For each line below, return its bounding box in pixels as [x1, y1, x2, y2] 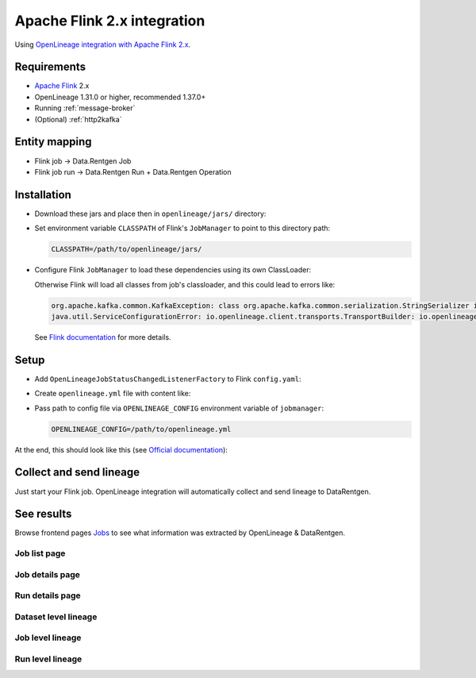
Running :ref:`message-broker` [34, 103, 136, 113]
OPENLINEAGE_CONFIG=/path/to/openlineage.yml [51, 425, 232, 433]
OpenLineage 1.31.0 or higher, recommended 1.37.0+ [34, 92, 206, 102]
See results [14, 507, 72, 521]
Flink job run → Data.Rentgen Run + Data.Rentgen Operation [34, 167, 232, 176]
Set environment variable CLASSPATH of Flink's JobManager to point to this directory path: [34, 223, 331, 233]
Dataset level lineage [14, 611, 98, 622]
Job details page [14, 568, 81, 580]
